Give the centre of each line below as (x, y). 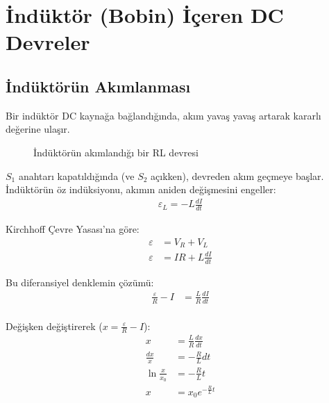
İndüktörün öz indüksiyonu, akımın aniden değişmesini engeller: (141, 189)
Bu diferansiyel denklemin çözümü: (80, 282)
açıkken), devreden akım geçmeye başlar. (237, 175)
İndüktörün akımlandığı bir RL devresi (116, 152)
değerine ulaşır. (38, 129)
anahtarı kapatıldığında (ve (76, 175)
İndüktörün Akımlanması (98, 86)
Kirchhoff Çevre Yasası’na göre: (73, 229)
